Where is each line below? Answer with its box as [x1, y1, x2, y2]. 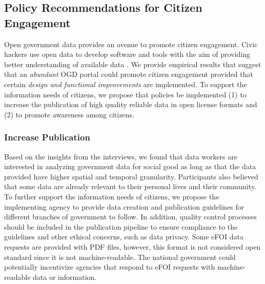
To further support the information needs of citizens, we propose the [4, 191, 219, 201]
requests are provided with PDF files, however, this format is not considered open [4, 241, 261, 252]
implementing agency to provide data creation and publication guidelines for [4, 201, 244, 212]
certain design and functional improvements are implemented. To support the [4, 78, 247, 89]
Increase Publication [4, 131, 90, 144]
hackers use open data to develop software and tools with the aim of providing [4, 49, 250, 59]
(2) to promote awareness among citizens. [4, 109, 134, 119]
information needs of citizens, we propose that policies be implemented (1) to [4, 89, 247, 99]
